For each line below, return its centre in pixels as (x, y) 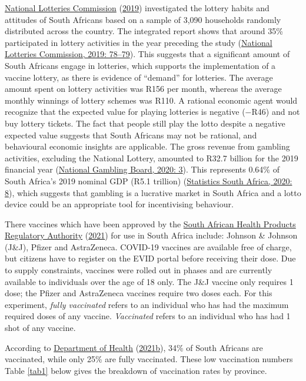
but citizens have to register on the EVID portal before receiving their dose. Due (150, 258)
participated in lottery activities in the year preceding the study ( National (139, 42)
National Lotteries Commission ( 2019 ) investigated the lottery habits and (137, 8)
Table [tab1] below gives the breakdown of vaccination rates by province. (136, 370)
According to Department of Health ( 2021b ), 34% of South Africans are (134, 347)
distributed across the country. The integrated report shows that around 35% (144, 31)
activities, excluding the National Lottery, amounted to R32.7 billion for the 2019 (152, 158)
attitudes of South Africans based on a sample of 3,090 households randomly (143, 19)
